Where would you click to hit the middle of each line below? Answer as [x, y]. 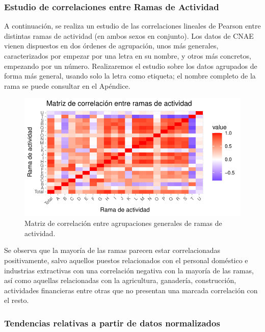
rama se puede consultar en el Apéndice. [67, 85]
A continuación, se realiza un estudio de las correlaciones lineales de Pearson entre [132, 26]
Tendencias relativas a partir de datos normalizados [112, 323]
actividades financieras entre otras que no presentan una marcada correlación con [131, 290]
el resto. [17, 300]
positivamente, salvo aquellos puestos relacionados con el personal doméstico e [126, 260]
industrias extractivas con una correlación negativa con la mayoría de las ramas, [129, 270]
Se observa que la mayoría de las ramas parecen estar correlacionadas [112, 250]
